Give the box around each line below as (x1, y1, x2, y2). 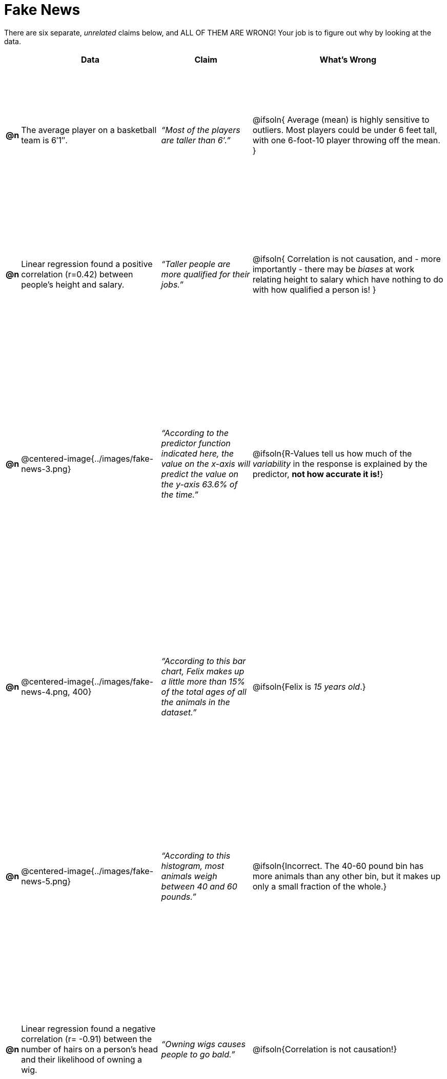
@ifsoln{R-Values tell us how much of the (252, 448, 412, 459)
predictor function (161, 438, 231, 448)
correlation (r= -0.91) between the (21, 1033, 152, 1044)
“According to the (161, 427, 229, 438)
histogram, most (161, 861, 224, 872)
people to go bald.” (161, 1049, 235, 1059)
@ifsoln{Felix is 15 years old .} (252, 682, 366, 692)
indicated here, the (161, 448, 234, 459)
